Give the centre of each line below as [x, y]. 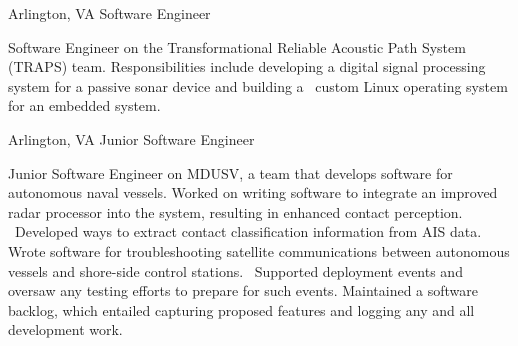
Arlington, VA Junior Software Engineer [131, 138]
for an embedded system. [84, 105]
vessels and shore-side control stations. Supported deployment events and [235, 270]
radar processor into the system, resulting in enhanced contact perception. [235, 211]
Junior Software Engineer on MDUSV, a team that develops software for [230, 172]
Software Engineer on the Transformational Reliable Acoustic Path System [237, 46]
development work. [65, 329]
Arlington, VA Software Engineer [109, 13]
